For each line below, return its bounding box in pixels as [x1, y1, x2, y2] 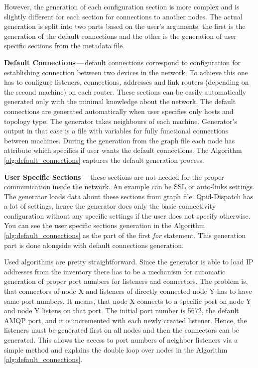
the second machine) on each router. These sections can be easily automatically [4, 86, 247, 97]
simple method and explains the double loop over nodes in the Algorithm [4, 344, 228, 355]
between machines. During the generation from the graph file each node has [4, 135, 235, 145]
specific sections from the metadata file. [4, 40, 125, 51]
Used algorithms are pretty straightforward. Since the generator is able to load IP [4, 256, 254, 267]
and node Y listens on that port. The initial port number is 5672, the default [4, 305, 239, 316]
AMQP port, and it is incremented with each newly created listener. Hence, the [4, 315, 247, 325]
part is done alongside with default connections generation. [4, 240, 184, 250]
